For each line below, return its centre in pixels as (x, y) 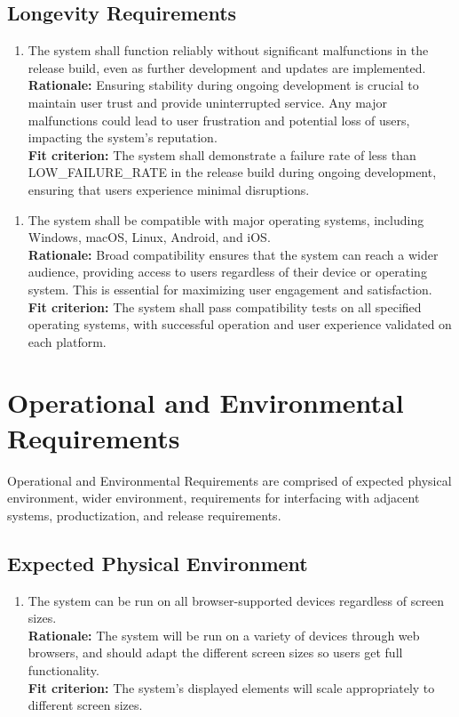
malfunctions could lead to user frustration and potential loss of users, (219, 120)
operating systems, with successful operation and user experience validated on (240, 324)
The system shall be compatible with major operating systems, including (226, 219)
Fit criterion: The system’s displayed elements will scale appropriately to (231, 687)
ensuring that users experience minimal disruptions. (169, 189)
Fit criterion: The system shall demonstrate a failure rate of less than (222, 154)
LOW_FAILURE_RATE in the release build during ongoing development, (232, 172)
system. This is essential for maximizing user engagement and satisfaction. (230, 289)
